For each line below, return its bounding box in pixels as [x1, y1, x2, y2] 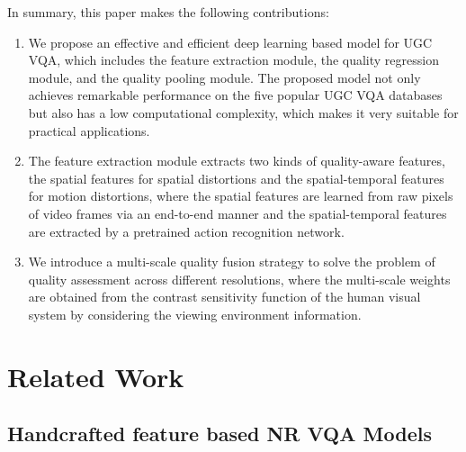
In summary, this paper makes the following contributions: [7, 3, 329, 21]
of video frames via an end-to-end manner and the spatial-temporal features [28, 203, 447, 222]
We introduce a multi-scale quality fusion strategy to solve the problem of [28, 252, 435, 271]
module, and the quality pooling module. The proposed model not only [28, 68, 421, 86]
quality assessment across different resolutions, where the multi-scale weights [28, 269, 451, 288]
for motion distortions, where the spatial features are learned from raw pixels [28, 186, 453, 205]
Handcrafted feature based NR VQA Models [7, 420, 432, 447]
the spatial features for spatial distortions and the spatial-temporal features [28, 168, 444, 187]
